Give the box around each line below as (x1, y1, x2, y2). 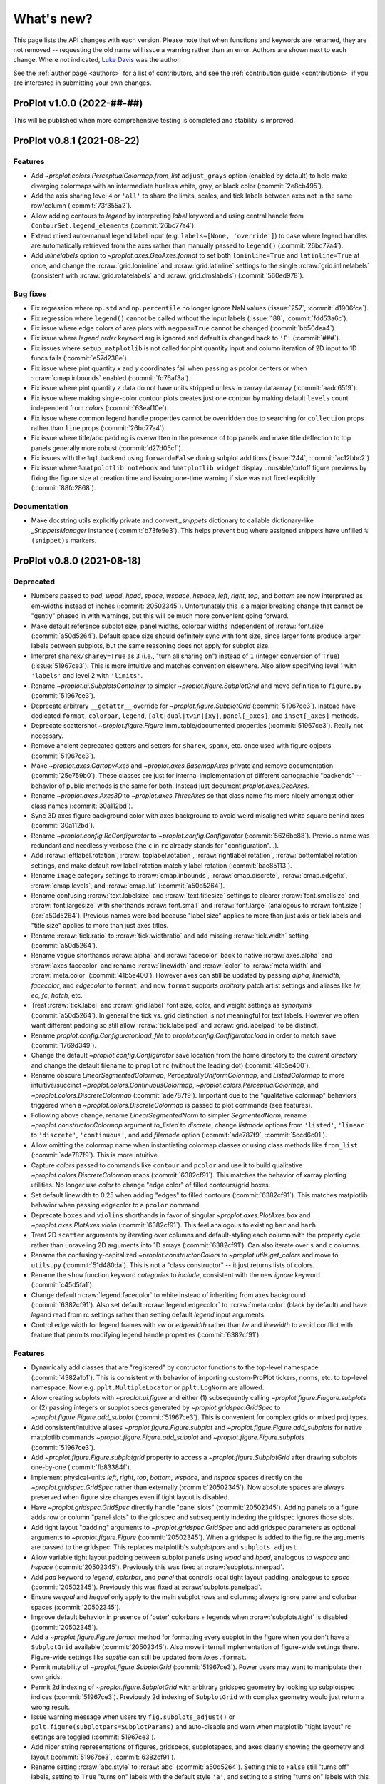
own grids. (31, 1673, 63, 1681)
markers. (70, 536, 97, 545)
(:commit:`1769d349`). (31, 1040, 96, 1049)
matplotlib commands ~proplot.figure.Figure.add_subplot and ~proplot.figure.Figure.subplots (31, 1433, 305, 1441)
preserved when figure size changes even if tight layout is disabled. (31, 1493, 230, 1501)
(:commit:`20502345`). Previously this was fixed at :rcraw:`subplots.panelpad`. (31, 1583, 262, 1591)
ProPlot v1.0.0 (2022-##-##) (13, 97, 143, 109)
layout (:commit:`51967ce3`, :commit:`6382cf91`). (31, 1753, 176, 1761)
